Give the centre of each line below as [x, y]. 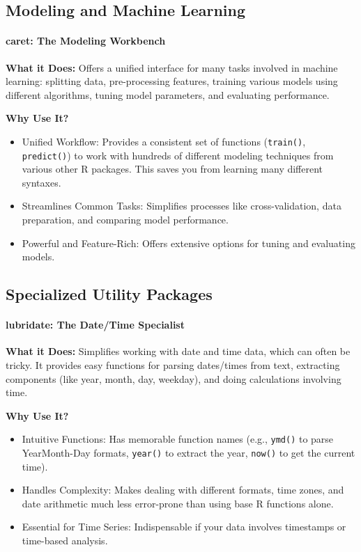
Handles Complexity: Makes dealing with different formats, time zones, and [183, 490]
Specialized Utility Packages [109, 294]
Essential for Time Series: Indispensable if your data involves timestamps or [184, 527]
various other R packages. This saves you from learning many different [172, 169]
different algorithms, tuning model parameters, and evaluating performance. [168, 94]
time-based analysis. [65, 541]
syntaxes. [41, 182]
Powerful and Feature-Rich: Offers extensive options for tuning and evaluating [189, 243]
